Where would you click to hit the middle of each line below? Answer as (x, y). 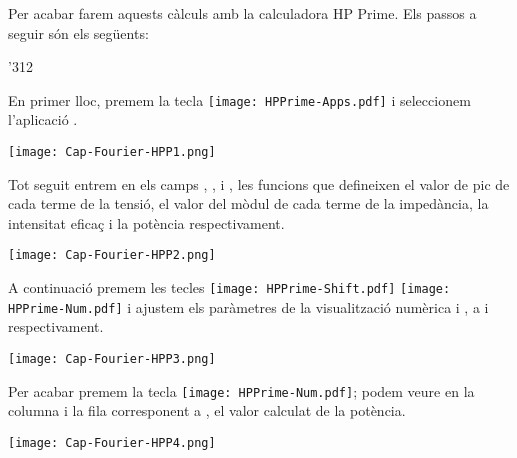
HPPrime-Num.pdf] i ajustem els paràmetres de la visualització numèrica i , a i (248, 306)
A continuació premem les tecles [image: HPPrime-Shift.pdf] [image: (229, 287)
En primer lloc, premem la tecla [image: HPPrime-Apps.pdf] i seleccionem (239, 99)
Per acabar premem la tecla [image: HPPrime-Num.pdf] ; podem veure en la (241, 390)
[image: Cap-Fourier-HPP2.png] (112, 255)
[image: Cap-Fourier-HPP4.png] (112, 442)
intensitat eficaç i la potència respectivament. (146, 222)
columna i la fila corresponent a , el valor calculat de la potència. (207, 410)
